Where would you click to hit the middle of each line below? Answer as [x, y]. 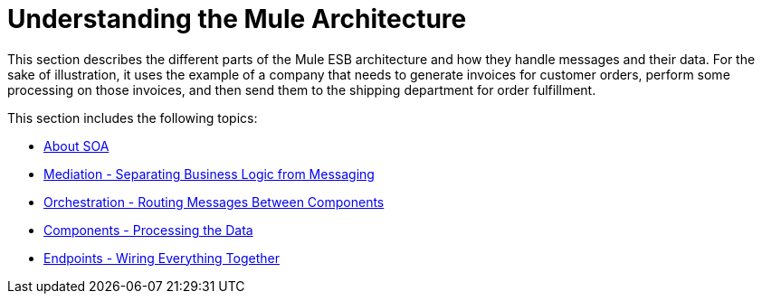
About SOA [76, 146]
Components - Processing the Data [148, 230]
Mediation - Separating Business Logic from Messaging [209, 174]
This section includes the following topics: [133, 118]
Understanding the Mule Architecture [237, 19]
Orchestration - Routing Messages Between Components [214, 202]
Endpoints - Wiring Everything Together [162, 258]
